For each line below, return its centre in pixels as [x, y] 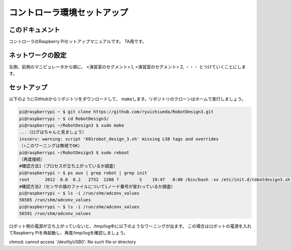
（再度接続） [32, 159]
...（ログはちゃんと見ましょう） [53, 132]
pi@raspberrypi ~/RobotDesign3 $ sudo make [72, 125]
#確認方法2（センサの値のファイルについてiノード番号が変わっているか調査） [97, 186]
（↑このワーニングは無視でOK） [51, 146]
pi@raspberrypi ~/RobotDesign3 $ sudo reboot [74, 152]
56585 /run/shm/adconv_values [55, 200]
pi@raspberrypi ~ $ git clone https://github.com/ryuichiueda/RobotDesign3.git [116, 112]
